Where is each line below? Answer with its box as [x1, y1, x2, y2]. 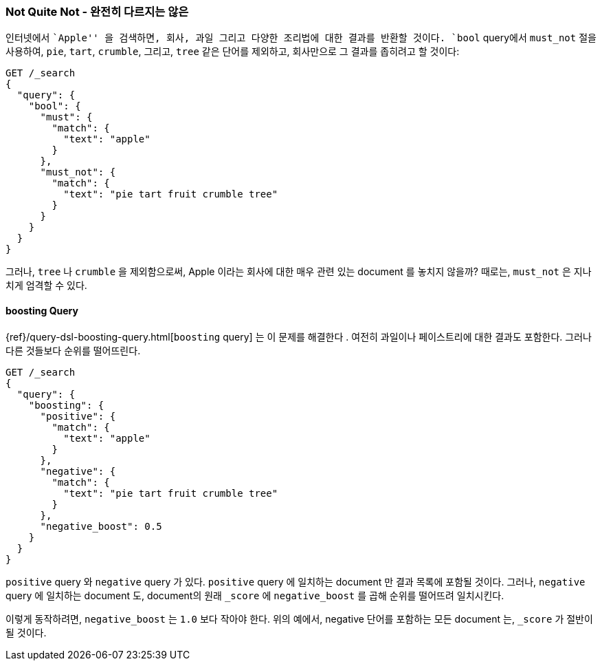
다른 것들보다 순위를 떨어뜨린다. [5, 344, 141, 356]
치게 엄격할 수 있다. [5, 279, 87, 292]
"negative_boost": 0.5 [40, 520, 162, 532]
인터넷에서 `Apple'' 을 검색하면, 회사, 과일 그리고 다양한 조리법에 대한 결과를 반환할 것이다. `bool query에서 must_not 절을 [5, 32, 597, 44]
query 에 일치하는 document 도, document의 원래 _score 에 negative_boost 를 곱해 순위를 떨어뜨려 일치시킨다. [5, 589, 504, 601]
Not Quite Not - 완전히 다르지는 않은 [5, 5, 189, 19]
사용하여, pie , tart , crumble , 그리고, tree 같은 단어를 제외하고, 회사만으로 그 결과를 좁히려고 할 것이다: [5, 45, 460, 58]
